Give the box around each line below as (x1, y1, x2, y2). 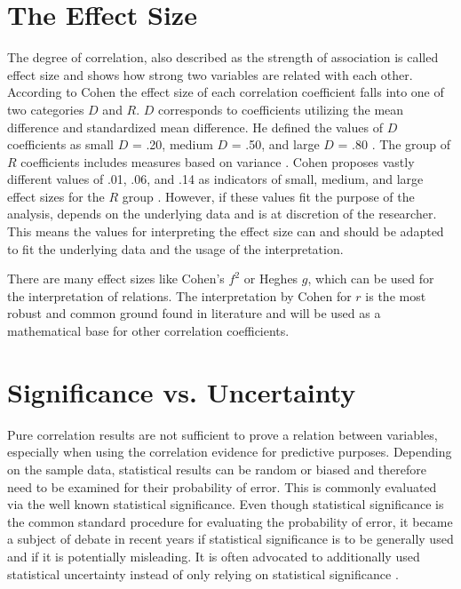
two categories (7, 99, 84, 118)
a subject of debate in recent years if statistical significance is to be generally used (7, 529, 454, 548)
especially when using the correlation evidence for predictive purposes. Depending (7, 442, 452, 461)
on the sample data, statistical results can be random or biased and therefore (7, 459, 426, 478)
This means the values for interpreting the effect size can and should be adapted (7, 222, 444, 241)
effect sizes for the (7, 187, 105, 205)
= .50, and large (231, 135, 320, 154)
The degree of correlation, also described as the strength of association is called (7, 48, 439, 67)
